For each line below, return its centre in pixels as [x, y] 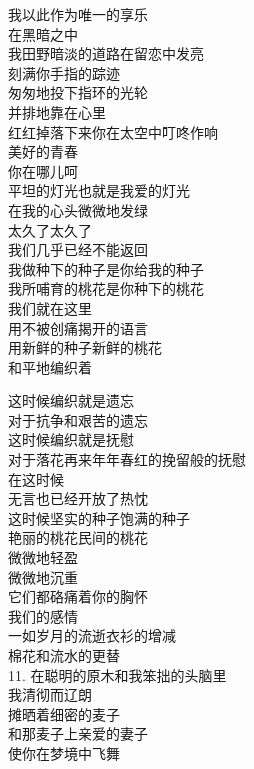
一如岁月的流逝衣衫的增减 [92, 635]
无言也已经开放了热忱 [78, 498]
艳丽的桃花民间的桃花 [78, 537]
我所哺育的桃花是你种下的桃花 [106, 288]
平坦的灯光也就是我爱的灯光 [99, 190]
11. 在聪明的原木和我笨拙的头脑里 [117, 674]
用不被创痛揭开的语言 [78, 327]
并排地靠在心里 [57, 111]
